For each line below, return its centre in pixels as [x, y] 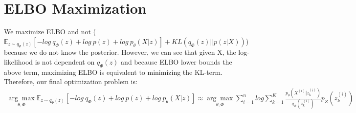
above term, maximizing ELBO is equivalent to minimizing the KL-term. [113, 72]
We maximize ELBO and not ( [50, 32]
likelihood [19, 61]
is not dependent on [65, 61]
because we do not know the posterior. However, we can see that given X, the [120, 52]
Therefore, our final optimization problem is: [71, 81]
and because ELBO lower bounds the [177, 61]
